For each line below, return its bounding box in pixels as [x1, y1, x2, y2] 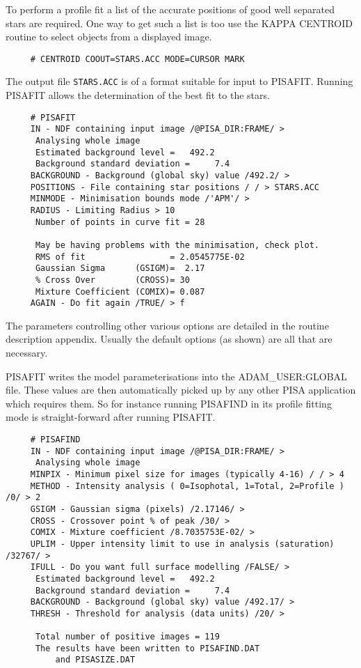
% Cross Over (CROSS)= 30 [35, 274, 190, 285]
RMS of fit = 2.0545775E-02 [35, 251, 245, 262]
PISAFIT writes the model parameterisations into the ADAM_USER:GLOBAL [6, 368, 347, 383]
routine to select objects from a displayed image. [6, 29, 212, 44]
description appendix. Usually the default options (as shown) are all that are [6, 332, 332, 346]
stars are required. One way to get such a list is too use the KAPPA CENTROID [6, 15, 353, 30]
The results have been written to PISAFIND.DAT [35, 643, 260, 653]
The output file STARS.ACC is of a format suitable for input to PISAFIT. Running [6, 74, 353, 88]
